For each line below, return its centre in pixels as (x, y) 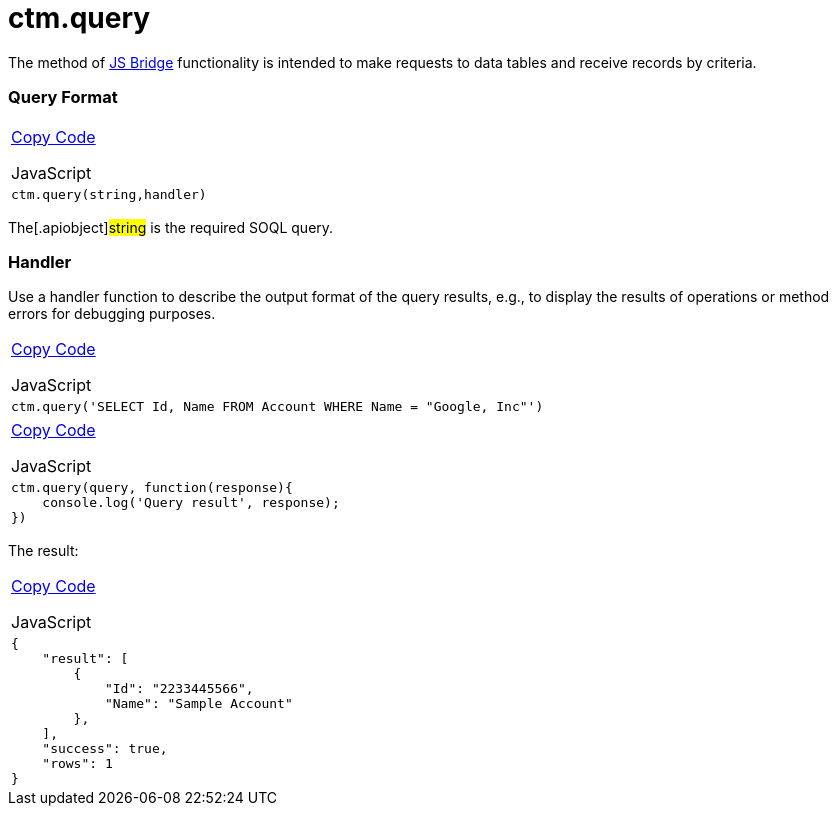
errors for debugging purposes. (112, 314)
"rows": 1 (77, 764)
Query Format (63, 97)
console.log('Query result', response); (191, 503)
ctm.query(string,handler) (109, 194)
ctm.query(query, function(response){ (152, 488)
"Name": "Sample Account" (198, 704)
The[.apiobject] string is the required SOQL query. (171, 227)
